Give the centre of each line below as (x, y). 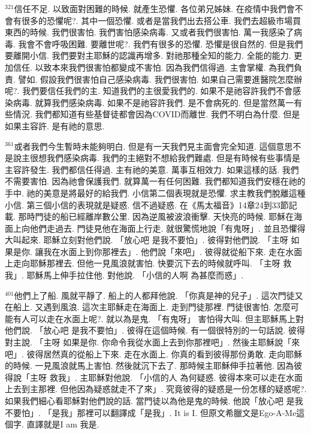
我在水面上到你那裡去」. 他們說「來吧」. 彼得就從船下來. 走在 (164, 251)
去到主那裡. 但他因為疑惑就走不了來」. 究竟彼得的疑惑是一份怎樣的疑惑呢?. (160, 389)
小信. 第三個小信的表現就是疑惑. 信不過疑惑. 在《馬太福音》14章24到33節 (147, 204)
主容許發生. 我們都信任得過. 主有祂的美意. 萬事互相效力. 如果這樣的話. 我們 (152, 169)
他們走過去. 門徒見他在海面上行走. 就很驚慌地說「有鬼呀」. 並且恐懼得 (167, 228)
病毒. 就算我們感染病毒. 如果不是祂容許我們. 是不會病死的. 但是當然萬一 (153, 102)
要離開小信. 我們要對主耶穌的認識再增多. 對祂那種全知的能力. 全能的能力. (148, 55)
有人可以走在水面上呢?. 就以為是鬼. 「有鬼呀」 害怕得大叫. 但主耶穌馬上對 (158, 318)
